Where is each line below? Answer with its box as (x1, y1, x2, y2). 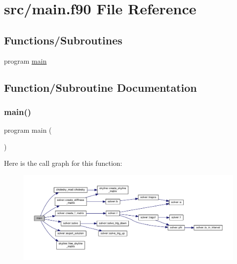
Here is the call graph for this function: (4, 158, 122, 168)
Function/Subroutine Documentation (4, 79, 197, 95)
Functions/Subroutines (4, 32, 122, 47)
